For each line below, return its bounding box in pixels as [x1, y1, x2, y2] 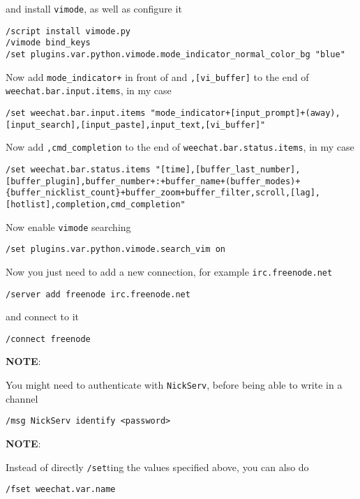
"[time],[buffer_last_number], [155, 164, 301, 174]
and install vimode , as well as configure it [6, 1, 182, 15]
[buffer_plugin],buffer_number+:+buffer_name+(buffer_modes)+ [6, 176, 301, 186]
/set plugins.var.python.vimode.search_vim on [6, 244, 225, 255]
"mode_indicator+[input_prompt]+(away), [150, 107, 340, 118]
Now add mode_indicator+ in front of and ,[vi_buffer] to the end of [6, 69, 309, 84]
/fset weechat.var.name [6, 484, 116, 495]
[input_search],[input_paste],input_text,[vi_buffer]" [6, 119, 266, 130]
